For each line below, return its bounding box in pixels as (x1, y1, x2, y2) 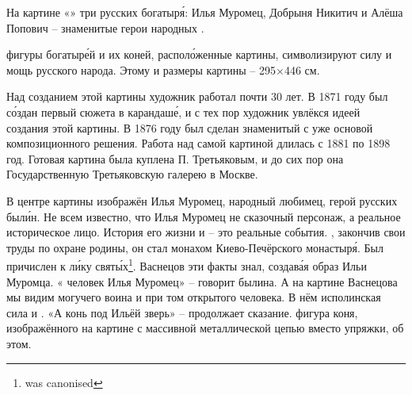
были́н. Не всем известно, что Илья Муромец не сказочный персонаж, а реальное (6, 208, 401, 224)
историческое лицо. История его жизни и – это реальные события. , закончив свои (6, 224, 406, 240)
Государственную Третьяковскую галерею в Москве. (6, 166, 258, 182)
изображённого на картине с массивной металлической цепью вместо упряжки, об (6, 320, 404, 336)
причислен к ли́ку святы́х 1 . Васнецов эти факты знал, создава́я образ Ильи (6, 255, 367, 274)
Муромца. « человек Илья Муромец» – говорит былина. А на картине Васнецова (6, 273, 398, 290)
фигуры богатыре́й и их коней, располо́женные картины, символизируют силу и (6, 46, 392, 63)
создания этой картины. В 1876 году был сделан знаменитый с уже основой (6, 119, 373, 136)
